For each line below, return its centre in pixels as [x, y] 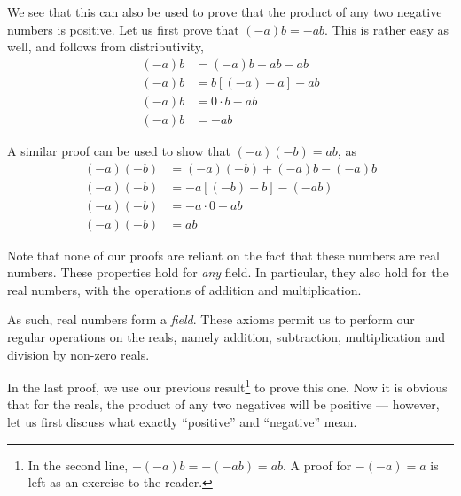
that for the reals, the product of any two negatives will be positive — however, [223, 404]
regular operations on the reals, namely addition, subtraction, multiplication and [227, 337]
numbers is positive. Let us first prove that [123, 29]
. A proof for [317, 465]
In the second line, [78, 465]
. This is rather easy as [387, 29]
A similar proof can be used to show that [119, 150]
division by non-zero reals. [78, 354]
